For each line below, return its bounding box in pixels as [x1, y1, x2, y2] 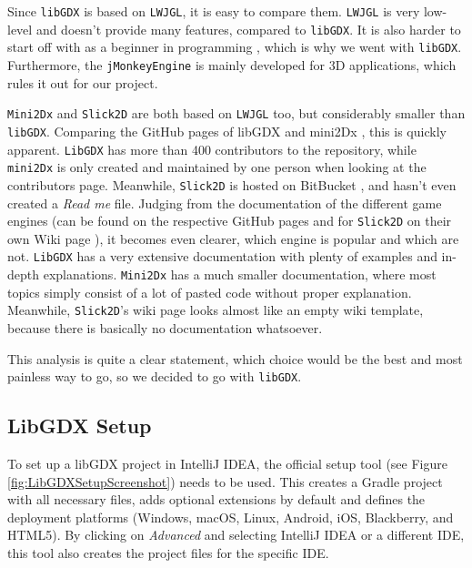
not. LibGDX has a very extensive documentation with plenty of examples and [7, 247, 437, 266]
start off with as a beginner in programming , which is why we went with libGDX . [7, 37, 462, 56]
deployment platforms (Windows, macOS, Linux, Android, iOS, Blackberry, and [7, 507, 454, 526]
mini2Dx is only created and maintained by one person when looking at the [7, 157, 427, 177]
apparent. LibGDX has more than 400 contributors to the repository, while [7, 139, 417, 158]
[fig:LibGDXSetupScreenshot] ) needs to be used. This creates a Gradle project [7, 472, 443, 491]
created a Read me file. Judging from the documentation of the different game [7, 193, 442, 212]
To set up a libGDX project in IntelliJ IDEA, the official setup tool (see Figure [7, 453, 447, 472]
